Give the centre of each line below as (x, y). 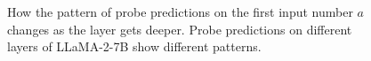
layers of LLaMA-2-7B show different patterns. (134, 46)
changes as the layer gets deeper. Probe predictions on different (180, 29)
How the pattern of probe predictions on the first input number (180, 11)
